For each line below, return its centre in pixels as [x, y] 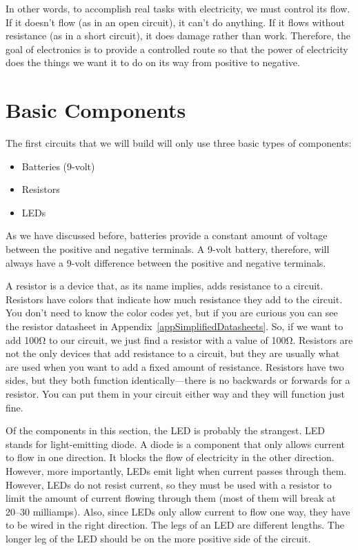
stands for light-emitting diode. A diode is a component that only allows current [176, 444]
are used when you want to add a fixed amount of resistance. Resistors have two [175, 366]
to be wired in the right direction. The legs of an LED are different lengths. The [175, 525]
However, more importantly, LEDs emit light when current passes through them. [176, 470]
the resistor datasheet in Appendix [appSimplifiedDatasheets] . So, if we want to [175, 326]
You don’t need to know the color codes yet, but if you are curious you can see [172, 313]
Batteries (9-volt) [58, 166]
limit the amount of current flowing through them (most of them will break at [171, 498]
